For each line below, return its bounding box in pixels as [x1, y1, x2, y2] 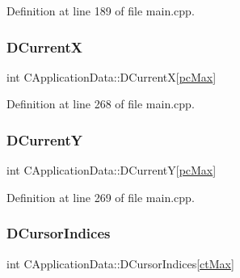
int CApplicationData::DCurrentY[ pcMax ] [6, 162, 217, 179]
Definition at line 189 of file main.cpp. [6, 2, 195, 19]
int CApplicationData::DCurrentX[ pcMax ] [6, 68, 217, 85]
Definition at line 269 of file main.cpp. [6, 188, 195, 205]
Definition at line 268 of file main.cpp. [6, 95, 195, 112]
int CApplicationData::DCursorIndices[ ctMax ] [6, 255, 234, 272]
